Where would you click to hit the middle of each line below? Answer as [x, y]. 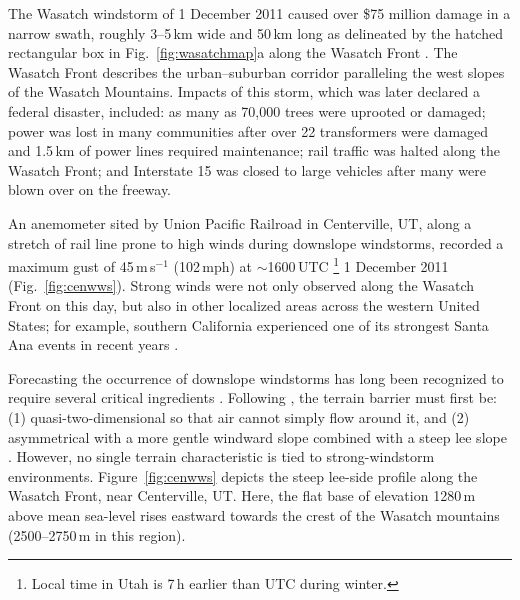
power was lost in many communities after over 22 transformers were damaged [248, 130]
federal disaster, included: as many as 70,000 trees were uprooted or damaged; [247, 110]
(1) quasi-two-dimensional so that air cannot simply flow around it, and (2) [239, 416]
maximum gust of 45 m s [82, 265]
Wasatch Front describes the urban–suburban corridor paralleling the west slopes [256, 71]
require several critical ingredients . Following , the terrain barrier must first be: [253, 397]
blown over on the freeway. [90, 189]
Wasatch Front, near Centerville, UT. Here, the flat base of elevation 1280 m [242, 495]
